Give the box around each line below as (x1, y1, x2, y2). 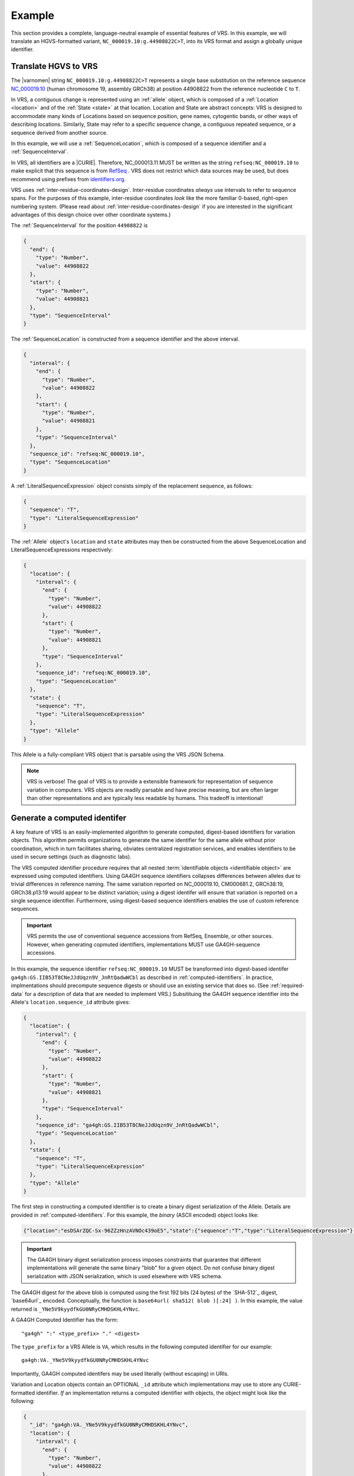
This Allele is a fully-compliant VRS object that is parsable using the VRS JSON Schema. (11, 750, 225, 758)
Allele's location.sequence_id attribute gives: (11, 998, 130, 1005)
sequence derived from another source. (11, 129, 108, 136)
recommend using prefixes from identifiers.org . (11, 175, 126, 182)
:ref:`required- (270, 982, 305, 989)
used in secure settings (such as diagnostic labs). (11, 853, 132, 860)
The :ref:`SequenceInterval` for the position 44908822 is (11, 222, 148, 229)
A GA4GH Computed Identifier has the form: (11, 1317, 119, 1324)
